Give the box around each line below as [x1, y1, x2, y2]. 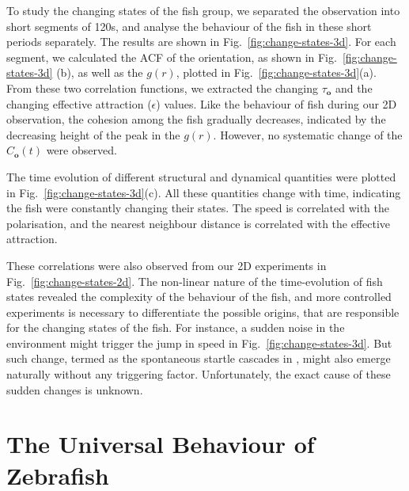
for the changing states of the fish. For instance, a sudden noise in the [6, 319, 345, 336]
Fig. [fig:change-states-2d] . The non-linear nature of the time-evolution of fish [6, 272, 383, 289]
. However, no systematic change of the [213, 126, 403, 143]
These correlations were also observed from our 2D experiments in [6, 257, 327, 273]
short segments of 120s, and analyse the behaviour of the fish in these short [6, 17, 372, 34]
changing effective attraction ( [6, 95, 152, 112]
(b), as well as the [56, 64, 143, 81]
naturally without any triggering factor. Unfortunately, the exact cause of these [6, 366, 391, 383]
